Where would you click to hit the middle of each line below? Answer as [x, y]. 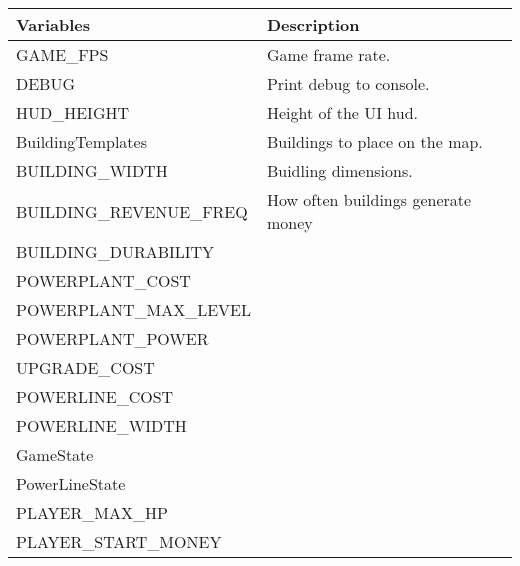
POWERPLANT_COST [103, 280]
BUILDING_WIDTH [92, 170]
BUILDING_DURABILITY [115, 251]
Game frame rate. [328, 54]
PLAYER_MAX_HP [92, 512]
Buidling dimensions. [339, 170]
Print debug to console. [348, 83]
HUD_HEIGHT [73, 112]
